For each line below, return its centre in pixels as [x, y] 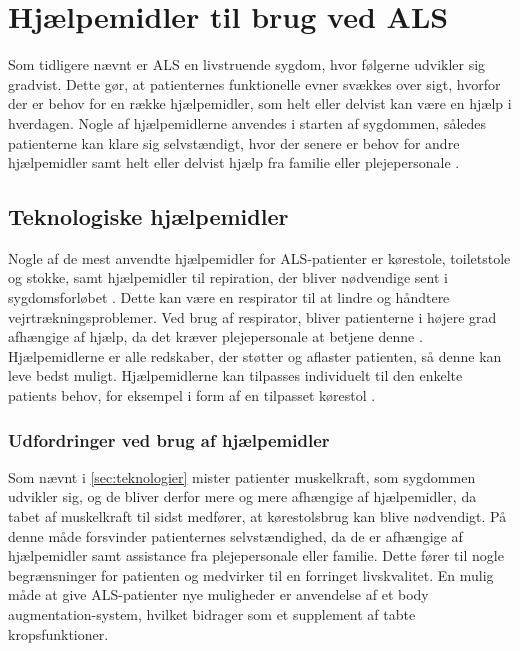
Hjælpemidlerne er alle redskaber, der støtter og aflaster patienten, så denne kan [255, 355]
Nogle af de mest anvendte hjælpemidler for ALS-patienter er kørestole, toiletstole [259, 257]
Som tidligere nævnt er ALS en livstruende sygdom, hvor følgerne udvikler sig [247, 64]
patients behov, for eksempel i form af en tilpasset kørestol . [192, 395]
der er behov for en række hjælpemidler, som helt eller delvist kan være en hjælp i [260, 103]
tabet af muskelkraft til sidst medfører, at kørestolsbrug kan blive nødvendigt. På [257, 516]
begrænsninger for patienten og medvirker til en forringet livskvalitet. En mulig [251, 574]
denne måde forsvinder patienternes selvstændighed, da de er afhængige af [235, 535]
